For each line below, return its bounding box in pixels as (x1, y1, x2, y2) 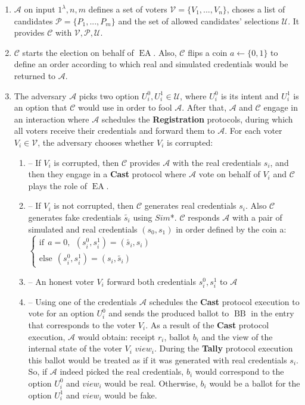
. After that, (182, 101, 227, 114)
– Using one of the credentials (28, 295, 137, 307)
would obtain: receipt (77, 330, 155, 343)
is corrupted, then (54, 156, 119, 168)
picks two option (79, 89, 139, 102)
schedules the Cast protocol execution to (149, 295, 300, 307)
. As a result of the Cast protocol (145, 319, 269, 331)
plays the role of (28, 179, 88, 191)
